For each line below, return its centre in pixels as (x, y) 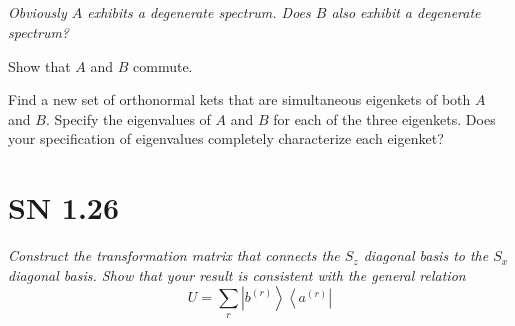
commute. (163, 65)
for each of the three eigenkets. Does (384, 118)
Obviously (37, 12)
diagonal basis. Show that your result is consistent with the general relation (237, 274)
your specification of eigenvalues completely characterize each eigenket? (226, 138)
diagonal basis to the (426, 255)
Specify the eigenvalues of (132, 118)
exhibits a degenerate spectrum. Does (199, 12)
